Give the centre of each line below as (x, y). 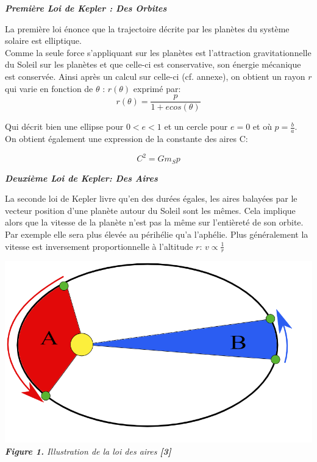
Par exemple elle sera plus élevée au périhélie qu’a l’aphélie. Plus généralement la (157, 234)
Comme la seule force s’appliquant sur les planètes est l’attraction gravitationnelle (158, 52)
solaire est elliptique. (43, 41)
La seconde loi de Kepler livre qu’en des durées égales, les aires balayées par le (151, 198)
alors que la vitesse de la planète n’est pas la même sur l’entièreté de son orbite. (154, 222)
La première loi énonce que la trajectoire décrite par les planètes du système (147, 28)
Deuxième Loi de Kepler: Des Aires (81, 178)
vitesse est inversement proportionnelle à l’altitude (99, 246)
